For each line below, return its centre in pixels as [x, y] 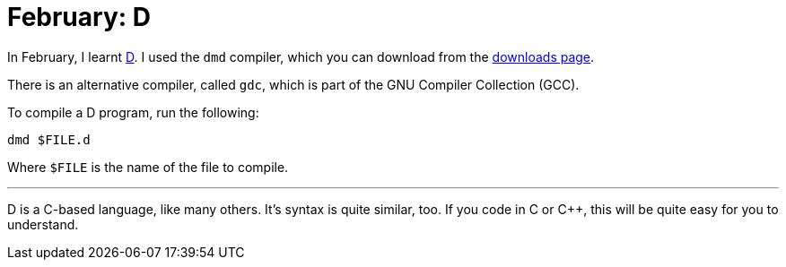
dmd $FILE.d [49, 139]
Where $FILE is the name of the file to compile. [148, 167]
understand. [43, 224]
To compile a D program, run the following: [133, 112]
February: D [79, 17]
